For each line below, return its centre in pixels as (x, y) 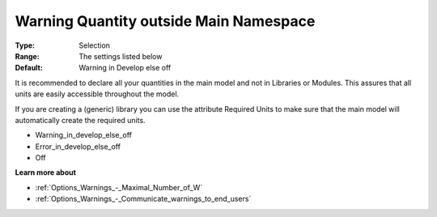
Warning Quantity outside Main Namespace (165, 21)
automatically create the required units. (80, 120)
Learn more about (46, 172)
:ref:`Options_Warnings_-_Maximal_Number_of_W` (119, 187)
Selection (95, 45)
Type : (25, 45)
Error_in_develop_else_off (78, 147)
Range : (27, 56)
